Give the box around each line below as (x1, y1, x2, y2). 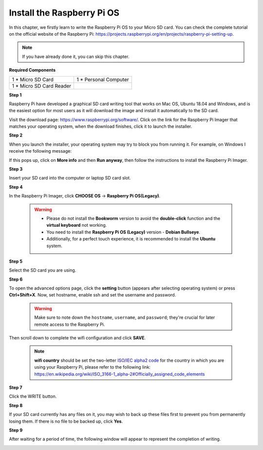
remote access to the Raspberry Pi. (34, 321, 105, 327)
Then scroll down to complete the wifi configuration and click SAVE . (9, 335, 146, 341)
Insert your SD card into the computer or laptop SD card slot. (9, 175, 131, 181)
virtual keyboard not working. (46, 222, 107, 228)
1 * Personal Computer (76, 76, 129, 83)
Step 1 (9, 92, 22, 98)
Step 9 (9, 427, 23, 433)
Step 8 (9, 402, 23, 408)
